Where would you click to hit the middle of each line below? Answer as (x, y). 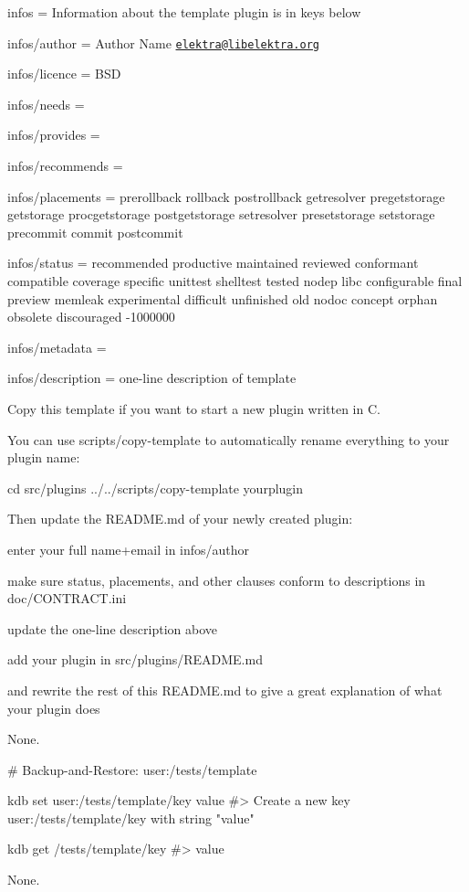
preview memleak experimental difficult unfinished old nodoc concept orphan (223, 298)
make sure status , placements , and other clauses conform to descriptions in (217, 580)
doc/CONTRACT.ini (67, 598)
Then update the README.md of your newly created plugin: (180, 519)
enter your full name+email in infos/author (129, 549)
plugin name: (44, 457)
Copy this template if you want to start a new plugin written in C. (194, 408)
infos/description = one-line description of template (152, 378)
